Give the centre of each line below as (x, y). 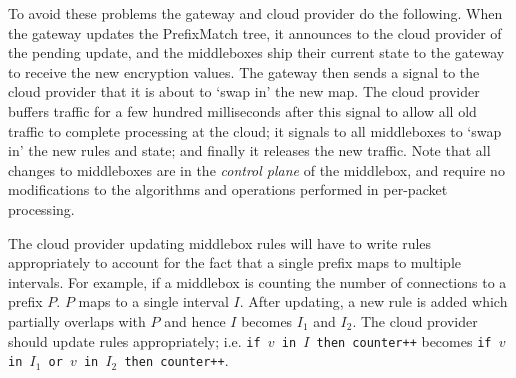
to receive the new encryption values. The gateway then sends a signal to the (244, 71)
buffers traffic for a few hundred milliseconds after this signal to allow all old (242, 110)
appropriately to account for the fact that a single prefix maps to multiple (234, 262)
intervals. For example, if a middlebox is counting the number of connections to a (257, 281)
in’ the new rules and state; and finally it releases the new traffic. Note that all (249, 150)
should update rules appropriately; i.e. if (134, 340)
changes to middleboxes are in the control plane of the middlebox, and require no (256, 169)
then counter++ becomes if (404, 340)
